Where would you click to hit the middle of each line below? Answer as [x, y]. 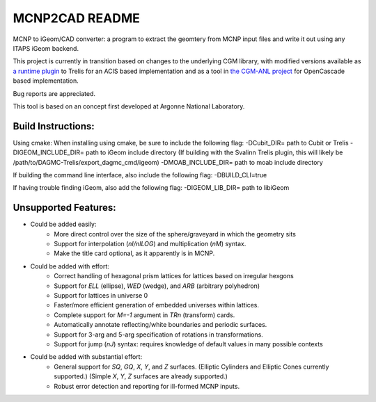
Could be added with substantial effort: [86, 357]
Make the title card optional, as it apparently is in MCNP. [134, 253]
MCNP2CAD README [77, 18]
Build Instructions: [54, 126]
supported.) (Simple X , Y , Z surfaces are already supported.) [141, 376]
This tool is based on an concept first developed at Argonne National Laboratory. [129, 106]
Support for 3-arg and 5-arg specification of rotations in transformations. [159, 335]
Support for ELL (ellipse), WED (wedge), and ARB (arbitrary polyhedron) [157, 286]
